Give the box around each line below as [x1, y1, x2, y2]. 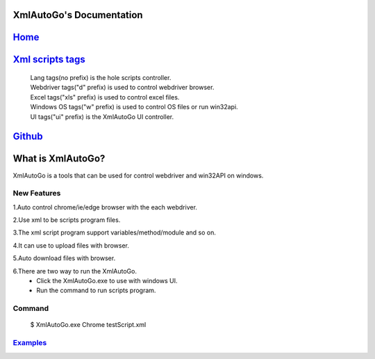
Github [12, 131, 43, 143]
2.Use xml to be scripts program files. [12, 216, 121, 224]
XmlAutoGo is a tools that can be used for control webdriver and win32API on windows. [12, 171, 264, 179]
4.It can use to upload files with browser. [12, 241, 130, 250]
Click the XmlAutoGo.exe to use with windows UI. [36, 277, 178, 285]
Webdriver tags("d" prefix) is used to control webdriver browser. [30, 83, 215, 92]
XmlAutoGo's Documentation [12, 9, 143, 21]
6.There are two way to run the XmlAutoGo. [12, 266, 137, 275]
